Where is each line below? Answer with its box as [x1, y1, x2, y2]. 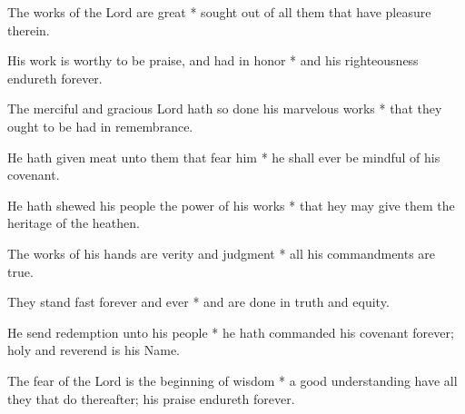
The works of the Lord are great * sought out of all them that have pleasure [7, 3, 431, 21]
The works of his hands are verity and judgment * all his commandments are [7, 243, 436, 262]
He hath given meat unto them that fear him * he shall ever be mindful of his [7, 147, 440, 166]
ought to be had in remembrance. [7, 116, 193, 135]
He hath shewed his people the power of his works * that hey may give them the [7, 195, 455, 214]
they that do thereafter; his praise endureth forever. [7, 389, 295, 408]
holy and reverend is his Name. [7, 340, 181, 360]
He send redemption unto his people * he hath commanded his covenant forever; [7, 322, 454, 341]
